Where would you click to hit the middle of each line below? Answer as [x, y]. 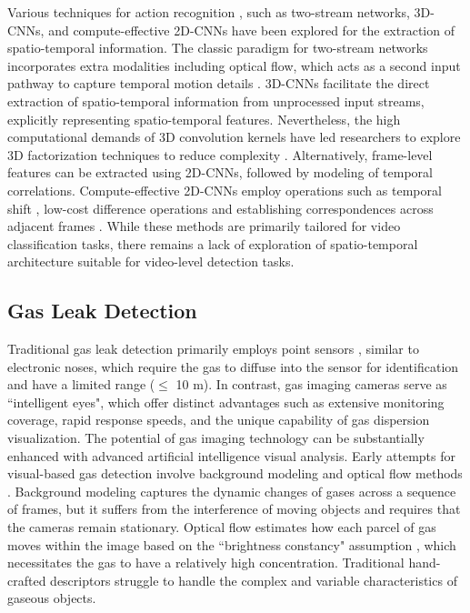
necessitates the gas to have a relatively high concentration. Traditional [206, 563]
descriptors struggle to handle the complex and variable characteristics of [254, 580]
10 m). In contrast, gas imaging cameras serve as [311, 384]
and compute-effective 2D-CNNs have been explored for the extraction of [251, 30]
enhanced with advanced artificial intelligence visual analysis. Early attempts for [231, 455]
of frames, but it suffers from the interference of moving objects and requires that [234, 509]
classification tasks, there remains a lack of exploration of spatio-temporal [213, 243]
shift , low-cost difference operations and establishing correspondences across [220, 208]
